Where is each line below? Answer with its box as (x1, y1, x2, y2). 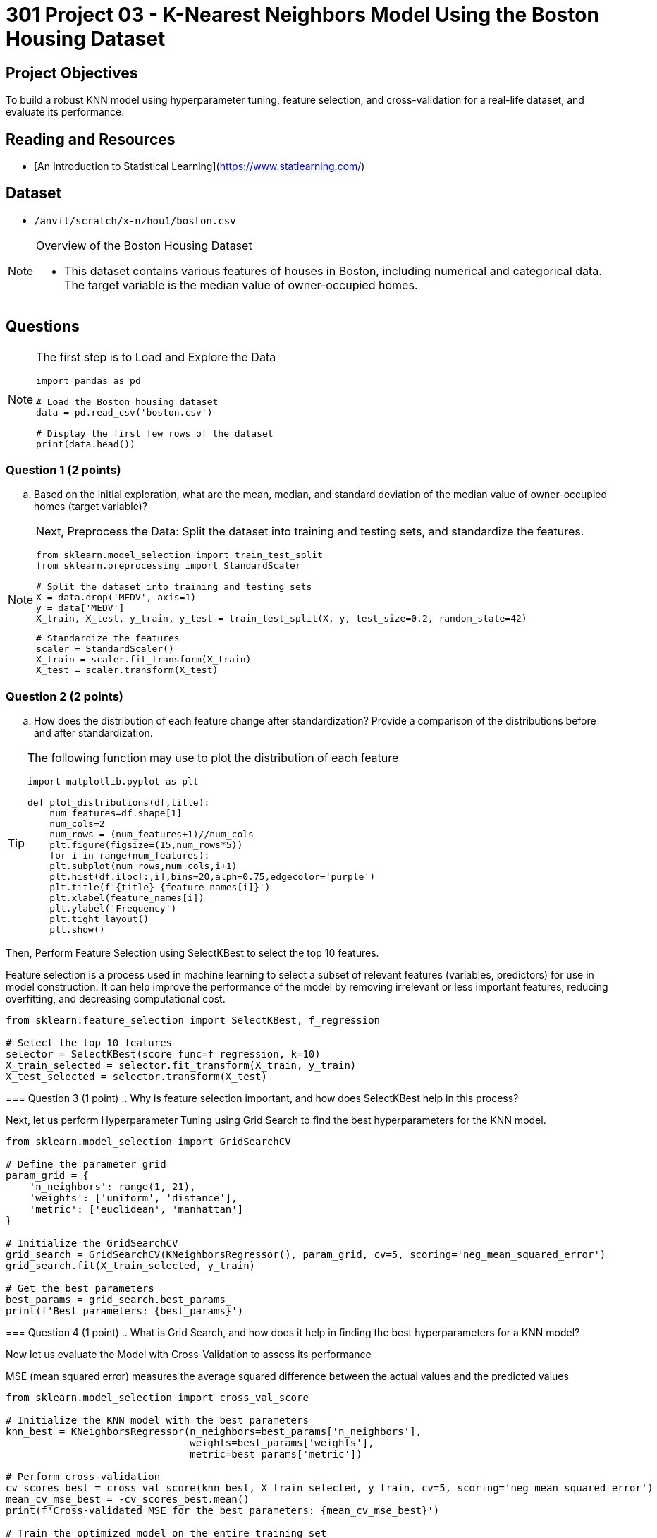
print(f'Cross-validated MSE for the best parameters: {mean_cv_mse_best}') (6, 1505, 440, 1517)
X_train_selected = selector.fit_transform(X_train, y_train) (6, 1060, 357, 1072)
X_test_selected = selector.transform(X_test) (6, 1071, 267, 1083)
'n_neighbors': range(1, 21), (29, 1181, 196, 1193)
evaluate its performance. (6, 106, 125, 119)
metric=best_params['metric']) (190, 1448, 362, 1460)
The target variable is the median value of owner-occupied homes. (64, 277, 418, 292)
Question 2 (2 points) (6, 689, 124, 703)
